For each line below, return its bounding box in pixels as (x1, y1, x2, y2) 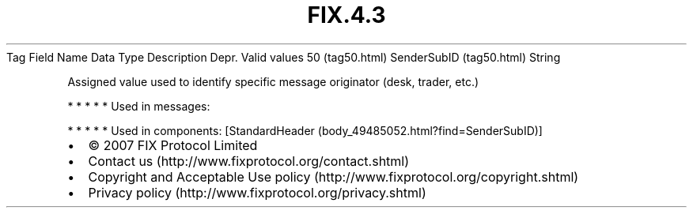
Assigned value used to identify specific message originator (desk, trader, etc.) (67, 74, 479, 88)
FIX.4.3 (307, 2, 386, 28)
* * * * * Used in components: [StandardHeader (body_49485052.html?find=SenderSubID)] (67, 123, 543, 137)
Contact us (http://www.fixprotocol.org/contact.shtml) (88, 152, 410, 169)
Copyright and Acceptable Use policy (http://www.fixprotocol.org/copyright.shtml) (88, 168, 579, 185)
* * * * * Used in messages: (67, 99, 210, 113)
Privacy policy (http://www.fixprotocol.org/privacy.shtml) (88, 184, 426, 201)
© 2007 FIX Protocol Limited (88, 137, 258, 153)
